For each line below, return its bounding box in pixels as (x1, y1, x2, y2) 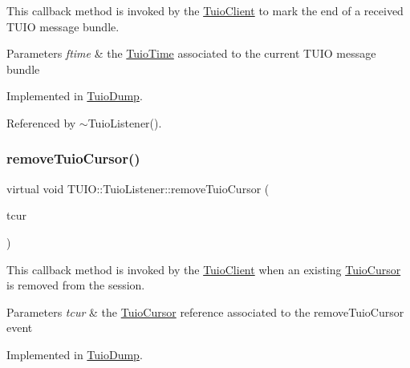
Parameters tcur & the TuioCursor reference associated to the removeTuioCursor (6, 303, 404, 320)
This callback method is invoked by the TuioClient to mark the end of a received (6, 2, 404, 18)
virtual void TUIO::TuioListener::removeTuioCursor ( (6, 180, 270, 196)
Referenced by (6, 114, 76, 131)
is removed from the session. (6, 277, 145, 293)
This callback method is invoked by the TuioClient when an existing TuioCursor (6, 261, 401, 277)
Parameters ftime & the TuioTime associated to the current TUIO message (6, 45, 376, 62)
